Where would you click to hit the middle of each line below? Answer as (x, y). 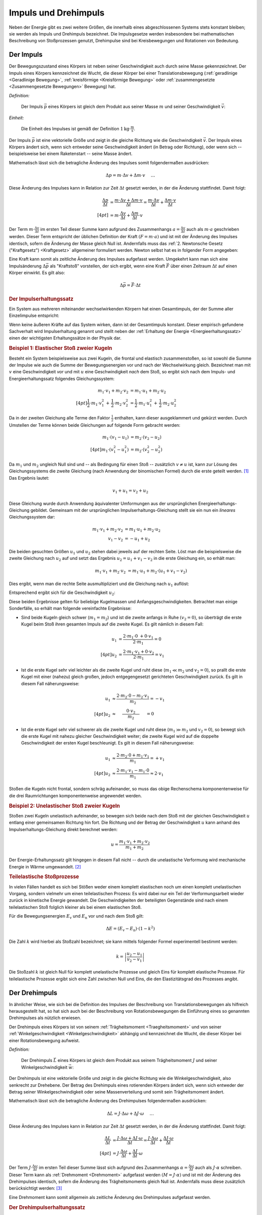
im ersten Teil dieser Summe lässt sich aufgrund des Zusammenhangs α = (113, 1167)
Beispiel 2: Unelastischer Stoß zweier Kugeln (65, 806)
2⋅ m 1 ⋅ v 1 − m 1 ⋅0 (133, 771)
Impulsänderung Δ (27, 266)
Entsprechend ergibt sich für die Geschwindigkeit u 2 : (62, 593)
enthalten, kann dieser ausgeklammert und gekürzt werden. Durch (181, 418)
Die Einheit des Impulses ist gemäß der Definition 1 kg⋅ (76, 128)
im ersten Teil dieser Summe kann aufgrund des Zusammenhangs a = (110, 229)
